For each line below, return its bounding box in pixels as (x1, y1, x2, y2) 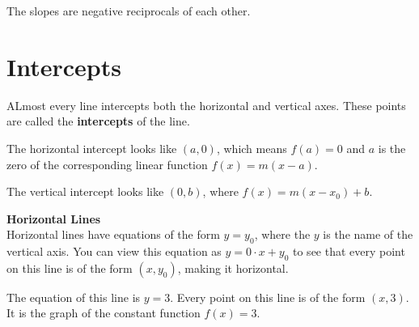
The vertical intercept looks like (6, 183, 164, 200)
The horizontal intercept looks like (6, 139, 177, 156)
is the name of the (323, 226, 413, 243)
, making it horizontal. (177, 259, 289, 276)
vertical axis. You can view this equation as (6, 243, 222, 260)
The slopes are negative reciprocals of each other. (6, 2, 251, 19)
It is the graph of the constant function (6, 304, 201, 321)
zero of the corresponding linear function (6, 155, 208, 172)
